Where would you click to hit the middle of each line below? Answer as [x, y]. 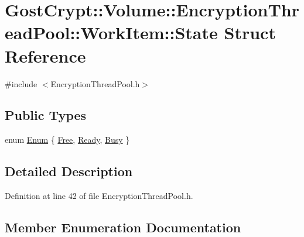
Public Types [46, 115]
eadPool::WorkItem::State [111, 32]
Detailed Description [69, 171]
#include [21, 83]
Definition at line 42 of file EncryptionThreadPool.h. [99, 196]
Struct [250, 32]
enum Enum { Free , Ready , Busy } [67, 140]
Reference [45, 55]
